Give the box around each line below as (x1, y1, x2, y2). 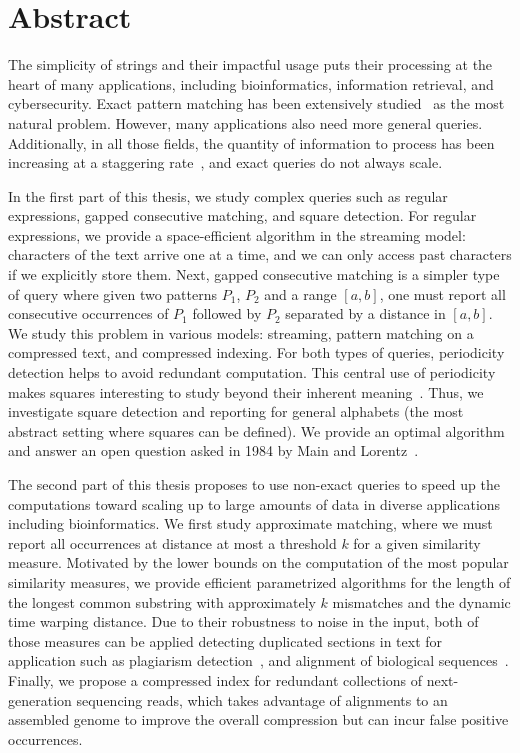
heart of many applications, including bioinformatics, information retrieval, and (8, 73, 494, 94)
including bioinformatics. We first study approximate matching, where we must (8, 513, 493, 534)
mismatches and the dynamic (332, 591, 511, 612)
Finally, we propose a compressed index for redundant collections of (8, 669, 423, 690)
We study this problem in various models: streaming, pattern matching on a (8, 322, 474, 343)
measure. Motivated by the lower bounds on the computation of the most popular (8, 552, 509, 573)
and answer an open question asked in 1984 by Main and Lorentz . (8, 440, 419, 461)
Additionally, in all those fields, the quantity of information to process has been (8, 132, 495, 153)
